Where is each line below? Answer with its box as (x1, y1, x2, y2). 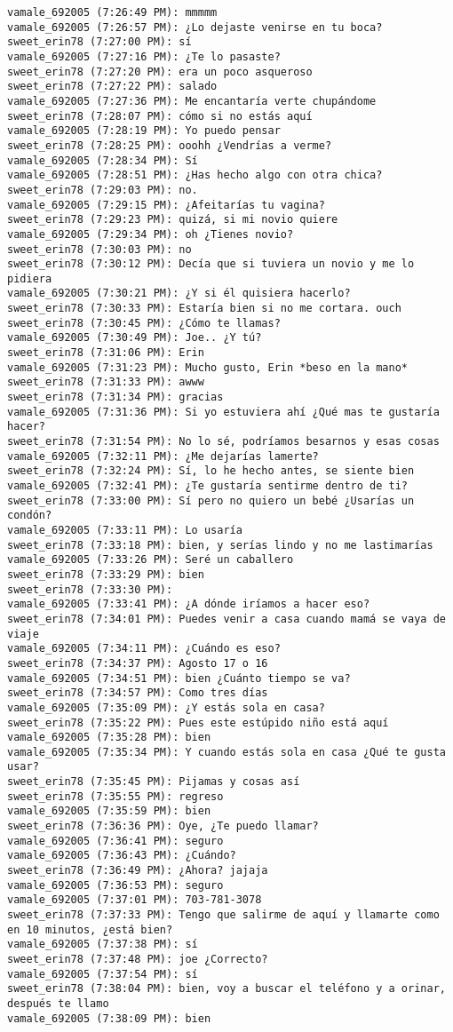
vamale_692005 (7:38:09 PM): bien (7, 1012, 211, 1025)
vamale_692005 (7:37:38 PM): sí (7, 938, 198, 951)
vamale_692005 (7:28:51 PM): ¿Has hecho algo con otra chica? (7, 169, 383, 182)
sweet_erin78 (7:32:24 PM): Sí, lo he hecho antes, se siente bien (7, 464, 415, 478)
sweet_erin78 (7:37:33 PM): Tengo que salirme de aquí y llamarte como (7, 909, 440, 922)
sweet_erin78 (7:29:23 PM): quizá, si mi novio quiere (7, 213, 338, 226)
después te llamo (7, 996, 109, 1010)
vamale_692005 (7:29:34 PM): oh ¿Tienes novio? (7, 227, 294, 241)
